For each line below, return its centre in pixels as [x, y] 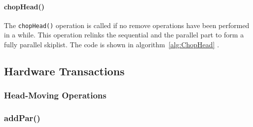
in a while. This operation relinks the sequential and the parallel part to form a [124, 35]
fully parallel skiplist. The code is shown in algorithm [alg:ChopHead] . [112, 45]
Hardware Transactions [64, 71]
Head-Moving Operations [55, 95]
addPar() [22, 118]
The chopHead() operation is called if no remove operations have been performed [127, 25]
